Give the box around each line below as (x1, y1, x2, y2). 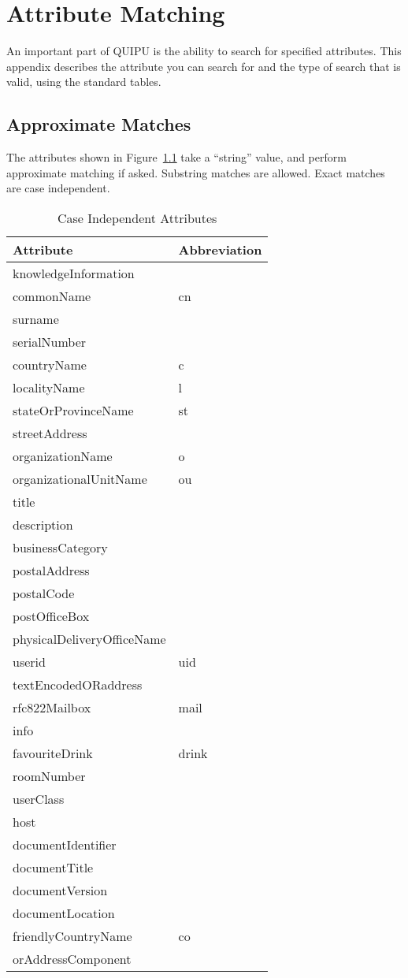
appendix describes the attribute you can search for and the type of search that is (6, 58, 401, 74)
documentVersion (13, 880, 108, 899)
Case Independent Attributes (57, 208, 217, 227)
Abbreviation (178, 240, 262, 258)
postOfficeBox (13, 606, 90, 625)
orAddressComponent (13, 949, 132, 968)
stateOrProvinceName (13, 400, 134, 419)
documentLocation (13, 903, 115, 922)
